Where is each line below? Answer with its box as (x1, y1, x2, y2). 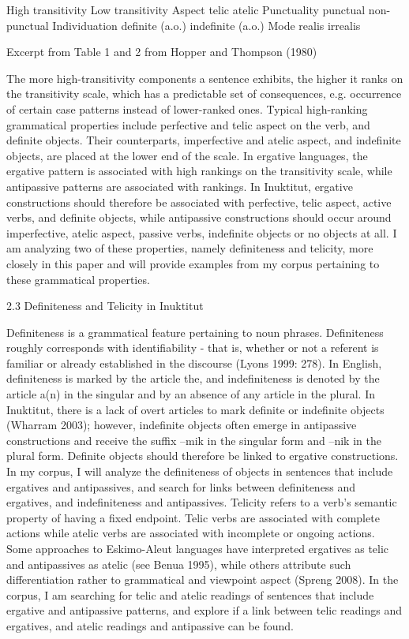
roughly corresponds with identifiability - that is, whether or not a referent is (6, 339, 379, 356)
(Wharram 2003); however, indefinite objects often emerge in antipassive (6, 417, 357, 433)
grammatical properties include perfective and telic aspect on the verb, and (6, 116, 370, 133)
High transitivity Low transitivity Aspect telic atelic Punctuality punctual (6, 2, 366, 17)
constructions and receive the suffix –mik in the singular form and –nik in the (6, 432, 381, 448)
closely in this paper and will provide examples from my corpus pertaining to (6, 255, 380, 271)
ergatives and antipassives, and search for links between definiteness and (6, 478, 356, 495)
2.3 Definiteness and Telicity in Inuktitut (6, 297, 204, 314)
